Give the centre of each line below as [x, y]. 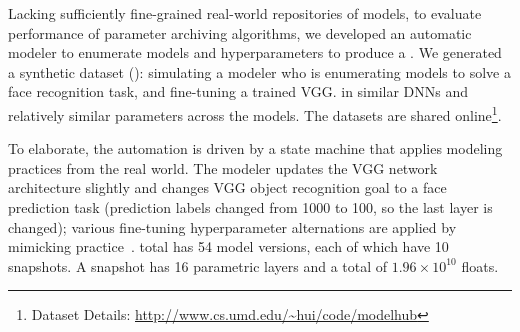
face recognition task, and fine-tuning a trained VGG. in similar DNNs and [238, 91]
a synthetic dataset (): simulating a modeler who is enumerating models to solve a [259, 71]
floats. [480, 265]
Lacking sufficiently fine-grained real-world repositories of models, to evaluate [245, 13]
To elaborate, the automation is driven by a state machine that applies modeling [255, 148]
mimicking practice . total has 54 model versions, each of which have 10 [228, 246]
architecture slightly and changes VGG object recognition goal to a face [227, 187]
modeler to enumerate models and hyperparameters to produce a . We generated [255, 52]
